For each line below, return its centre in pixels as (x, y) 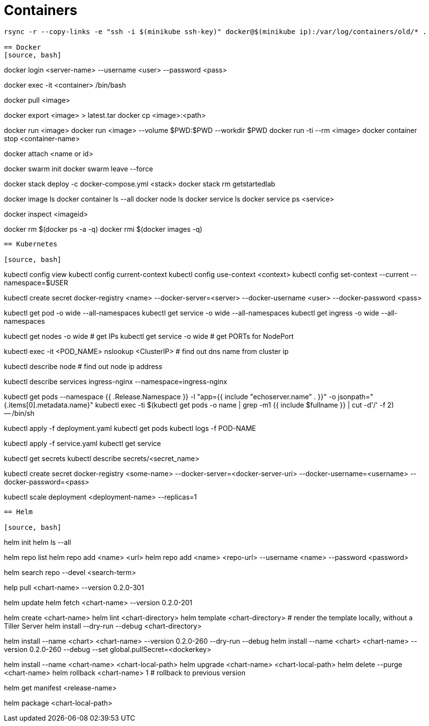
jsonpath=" (355, 396)
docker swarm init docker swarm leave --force (79, 168)
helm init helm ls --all (37, 542)
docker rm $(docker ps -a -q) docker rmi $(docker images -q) (103, 229)
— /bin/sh (19, 413)
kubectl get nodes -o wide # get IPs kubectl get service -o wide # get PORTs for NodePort (149, 336)
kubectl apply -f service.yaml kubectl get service (83, 443)
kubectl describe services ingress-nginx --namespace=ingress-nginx (116, 381)
